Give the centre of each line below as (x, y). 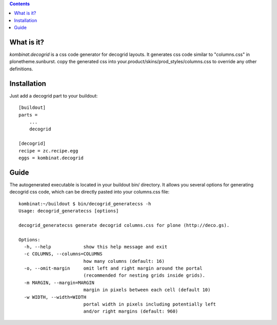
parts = (28, 115)
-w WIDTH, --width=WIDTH (55, 297)
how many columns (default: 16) (124, 261)
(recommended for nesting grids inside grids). (144, 275)
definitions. (21, 69)
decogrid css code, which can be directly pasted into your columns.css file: (89, 192)
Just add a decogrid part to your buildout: (54, 95)
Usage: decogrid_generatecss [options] (69, 211)
